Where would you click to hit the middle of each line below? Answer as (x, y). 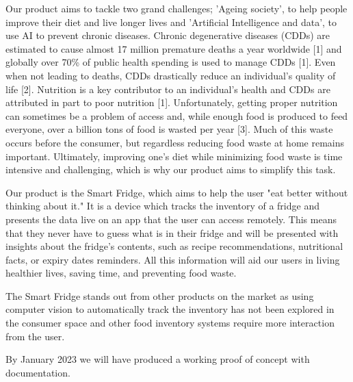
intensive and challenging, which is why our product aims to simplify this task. (171, 169)
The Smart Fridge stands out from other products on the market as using (160, 295)
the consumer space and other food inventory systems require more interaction (170, 323)
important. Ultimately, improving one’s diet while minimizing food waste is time (174, 156)
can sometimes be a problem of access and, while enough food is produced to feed (177, 115)
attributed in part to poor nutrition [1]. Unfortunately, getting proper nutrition (172, 102)
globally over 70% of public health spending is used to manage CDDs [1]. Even (171, 62)
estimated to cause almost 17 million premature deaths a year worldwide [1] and (174, 48)
